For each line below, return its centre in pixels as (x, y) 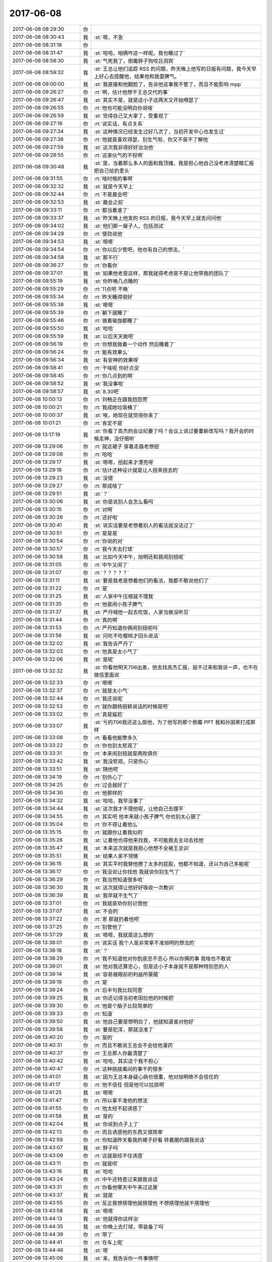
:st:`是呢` (104, 659)
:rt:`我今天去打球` (114, 549)
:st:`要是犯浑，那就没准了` (124, 1029)
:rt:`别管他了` (109, 927)
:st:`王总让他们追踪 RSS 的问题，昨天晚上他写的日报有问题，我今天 (173, 69)
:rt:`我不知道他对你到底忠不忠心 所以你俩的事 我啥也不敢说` (163, 958)
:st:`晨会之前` (109, 202)
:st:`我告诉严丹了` (114, 644)
